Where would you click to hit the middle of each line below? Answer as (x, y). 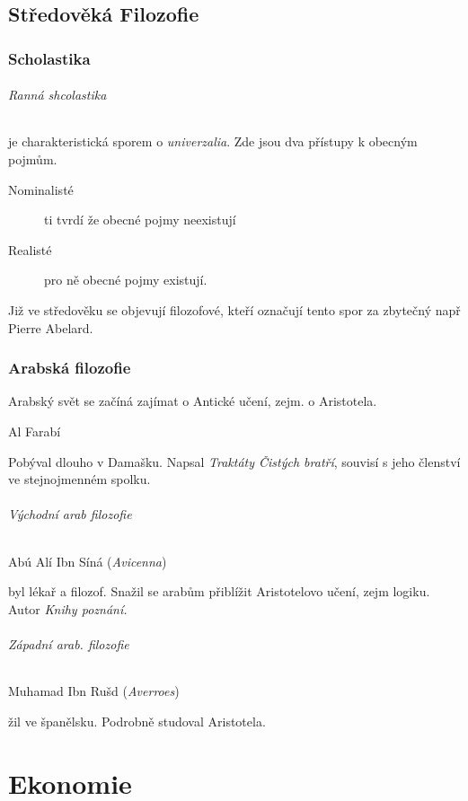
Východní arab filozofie (70, 514)
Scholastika (49, 58)
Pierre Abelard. (51, 327)
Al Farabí (35, 431)
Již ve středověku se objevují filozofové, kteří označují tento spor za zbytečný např (234, 309)
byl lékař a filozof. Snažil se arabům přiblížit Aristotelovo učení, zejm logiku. (219, 591)
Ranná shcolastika (57, 95)
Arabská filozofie (70, 368)
